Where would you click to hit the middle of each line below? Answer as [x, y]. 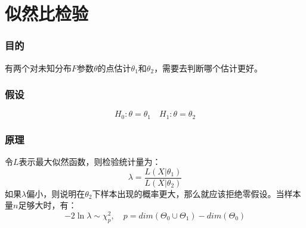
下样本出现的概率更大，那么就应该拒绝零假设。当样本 [197, 193]
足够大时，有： [47, 205]
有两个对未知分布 [38, 68]
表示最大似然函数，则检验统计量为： [90, 162]
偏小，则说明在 [56, 193]
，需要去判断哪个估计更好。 [208, 68]
